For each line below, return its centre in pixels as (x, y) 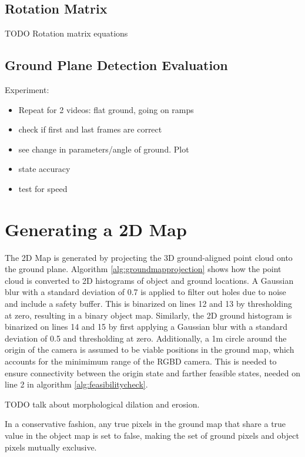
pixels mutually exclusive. (51, 447)
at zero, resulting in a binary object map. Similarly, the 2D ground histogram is (148, 315)
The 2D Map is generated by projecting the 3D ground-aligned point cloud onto (149, 257)
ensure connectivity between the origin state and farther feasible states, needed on (152, 372)
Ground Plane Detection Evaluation (116, 65)
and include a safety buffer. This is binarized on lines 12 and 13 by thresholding (148, 304)
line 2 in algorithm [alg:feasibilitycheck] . (76, 384)
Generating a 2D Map (96, 229)
